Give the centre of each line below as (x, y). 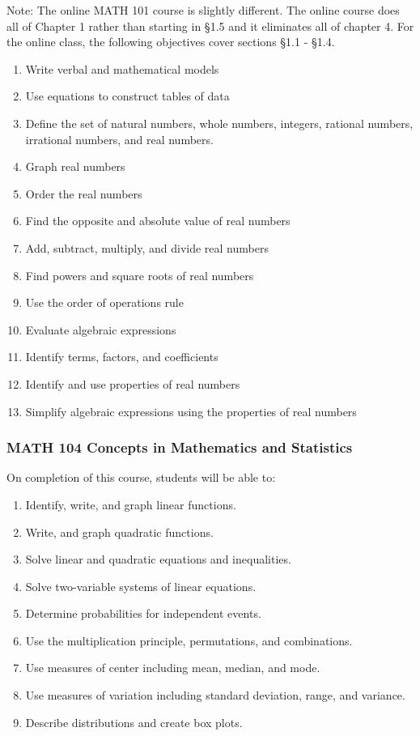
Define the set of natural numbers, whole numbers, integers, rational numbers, (219, 123)
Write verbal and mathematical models (122, 68)
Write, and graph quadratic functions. (119, 532)
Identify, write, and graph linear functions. (131, 504)
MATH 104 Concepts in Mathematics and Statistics (180, 447)
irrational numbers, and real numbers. (119, 139)
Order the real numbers (84, 193)
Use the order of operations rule (104, 302)
